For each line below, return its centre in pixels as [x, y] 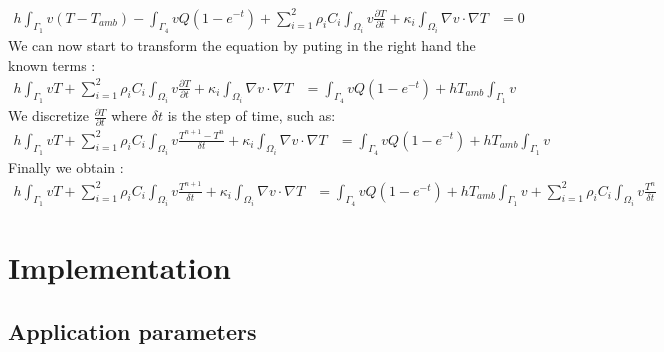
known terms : [52, 64]
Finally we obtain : [66, 166]
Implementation [119, 267]
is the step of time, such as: [251, 115]
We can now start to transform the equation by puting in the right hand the [242, 44]
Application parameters [132, 330]
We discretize [48, 115]
